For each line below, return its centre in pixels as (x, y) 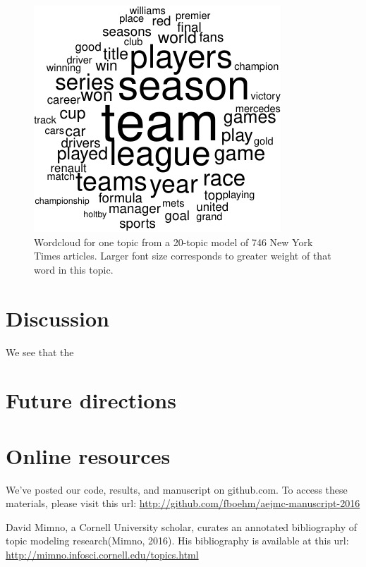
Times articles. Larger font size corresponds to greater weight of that (183, 256)
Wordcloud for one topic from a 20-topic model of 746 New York (173, 242)
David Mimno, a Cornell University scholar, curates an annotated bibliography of (182, 526)
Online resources (88, 455)
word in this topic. (74, 269)
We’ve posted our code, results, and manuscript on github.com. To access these (177, 489)
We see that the (40, 352)
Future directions (91, 400)
